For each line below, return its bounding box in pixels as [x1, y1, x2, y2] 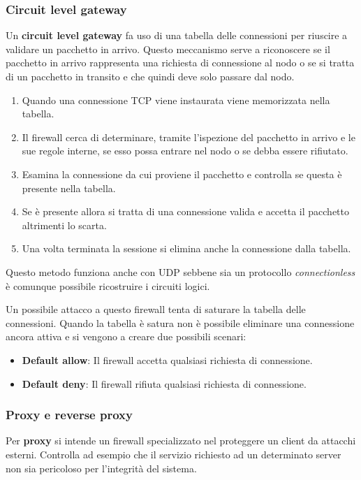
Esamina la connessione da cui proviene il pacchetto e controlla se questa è [22, 166, 342, 181]
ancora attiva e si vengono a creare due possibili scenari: [6, 329, 246, 344]
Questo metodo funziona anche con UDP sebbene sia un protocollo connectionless [6, 264, 355, 279]
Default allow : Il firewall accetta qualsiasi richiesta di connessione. [22, 352, 313, 367]
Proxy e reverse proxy [6, 406, 133, 423]
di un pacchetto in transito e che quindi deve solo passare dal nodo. [6, 69, 295, 83]
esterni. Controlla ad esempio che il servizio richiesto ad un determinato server [6, 446, 341, 461]
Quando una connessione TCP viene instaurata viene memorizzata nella [22, 92, 330, 107]
